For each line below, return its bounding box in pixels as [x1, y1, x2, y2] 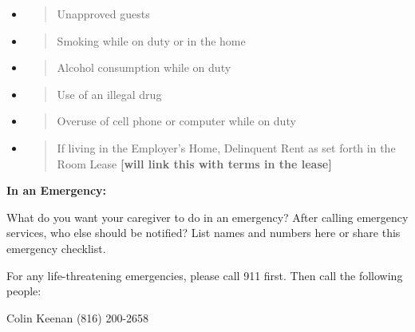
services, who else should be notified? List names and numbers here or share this [6, 224, 401, 241]
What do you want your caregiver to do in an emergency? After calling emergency [6, 208, 409, 225]
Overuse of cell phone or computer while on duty [57, 113, 296, 129]
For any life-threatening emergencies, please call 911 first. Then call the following [6, 267, 403, 283]
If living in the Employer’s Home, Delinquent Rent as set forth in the [57, 139, 396, 156]
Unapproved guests [57, 6, 150, 22]
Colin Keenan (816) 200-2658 [6, 309, 149, 326]
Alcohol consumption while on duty [57, 59, 231, 76]
